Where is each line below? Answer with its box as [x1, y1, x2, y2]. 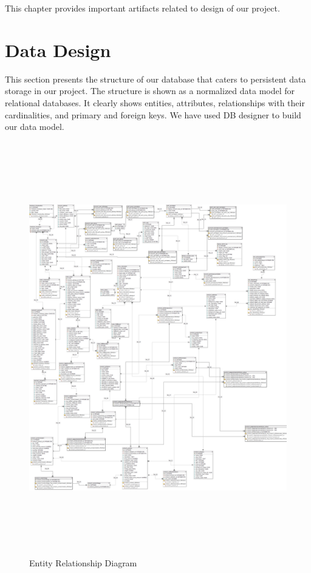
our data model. [5, 120, 64, 133]
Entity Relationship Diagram [29, 556, 137, 569]
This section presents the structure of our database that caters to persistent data [5, 72, 306, 85]
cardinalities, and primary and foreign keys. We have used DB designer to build [5, 108, 301, 121]
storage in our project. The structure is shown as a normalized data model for [5, 84, 295, 97]
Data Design [5, 37, 111, 62]
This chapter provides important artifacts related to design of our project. [5, 2, 280, 14]
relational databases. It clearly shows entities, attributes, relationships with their [5, 96, 305, 109]
